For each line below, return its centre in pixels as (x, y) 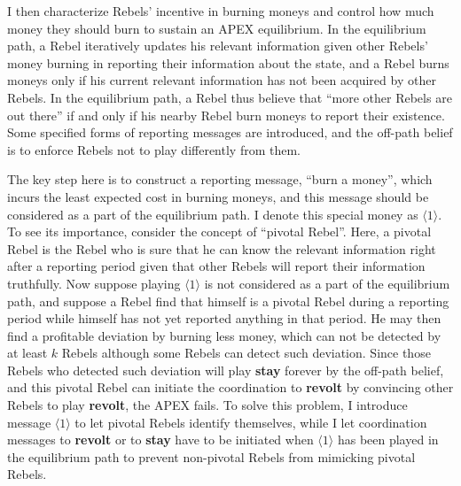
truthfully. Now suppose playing (94, 283)
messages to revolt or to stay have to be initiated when (160, 440)
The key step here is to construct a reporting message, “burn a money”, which (220, 179)
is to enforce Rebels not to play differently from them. (154, 149)
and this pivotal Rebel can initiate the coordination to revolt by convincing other (230, 387)
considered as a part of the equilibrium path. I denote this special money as (213, 214)
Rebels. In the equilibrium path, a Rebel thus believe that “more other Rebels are (230, 97)
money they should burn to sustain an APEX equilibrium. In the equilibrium (217, 28)
